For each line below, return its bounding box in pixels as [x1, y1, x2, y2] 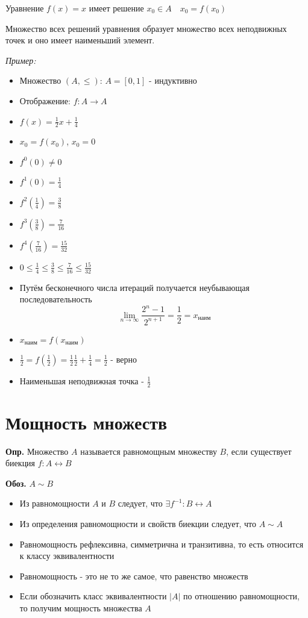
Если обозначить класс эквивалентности [19, 590, 167, 602]
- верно [110, 352, 137, 365]
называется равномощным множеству [80, 445, 217, 457]
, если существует [226, 445, 292, 457]
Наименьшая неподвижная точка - [19, 374, 144, 387]
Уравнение [5, 2, 44, 14]
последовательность [19, 293, 92, 305]
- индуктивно [149, 74, 197, 87]
